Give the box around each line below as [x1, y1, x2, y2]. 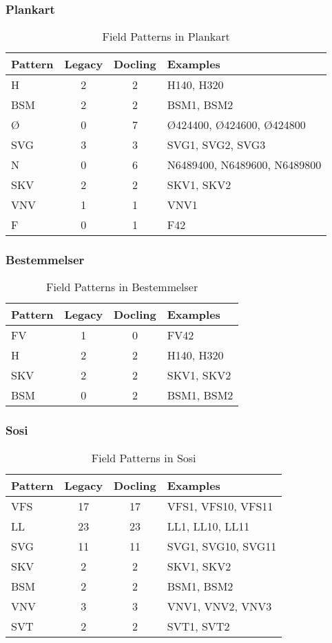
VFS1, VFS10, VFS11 [167, 497, 273, 514]
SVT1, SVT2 [167, 617, 230, 634]
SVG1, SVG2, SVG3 [167, 137, 266, 153]
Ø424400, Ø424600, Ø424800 [167, 117, 306, 133]
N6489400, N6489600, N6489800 [167, 157, 322, 173]
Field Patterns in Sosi [91, 449, 196, 466]
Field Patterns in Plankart [102, 28, 230, 45]
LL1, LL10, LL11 [167, 517, 250, 534]
